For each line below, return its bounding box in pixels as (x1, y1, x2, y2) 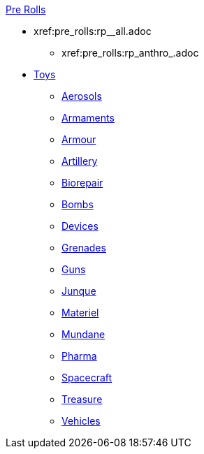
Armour (61, 133, 96, 145)
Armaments (61, 112, 115, 124)
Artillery (61, 155, 98, 167)
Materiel (61, 307, 99, 318)
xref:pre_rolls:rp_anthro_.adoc (61, 47, 199, 59)
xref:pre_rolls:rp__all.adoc (34, 25, 152, 37)
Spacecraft (61, 372, 112, 383)
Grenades (61, 242, 106, 254)
